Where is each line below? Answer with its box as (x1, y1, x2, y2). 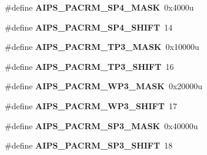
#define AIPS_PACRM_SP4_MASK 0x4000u (5, 1, 194, 13)
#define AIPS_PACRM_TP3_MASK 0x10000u (5, 41, 199, 53)
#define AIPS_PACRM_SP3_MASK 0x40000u (5, 119, 198, 132)
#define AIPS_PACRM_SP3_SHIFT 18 (5, 139, 173, 151)
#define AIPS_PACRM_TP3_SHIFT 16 (5, 60, 174, 72)
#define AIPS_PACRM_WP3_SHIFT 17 (5, 99, 177, 112)
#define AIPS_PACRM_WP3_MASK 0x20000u (5, 80, 203, 92)
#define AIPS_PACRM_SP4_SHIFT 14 (5, 21, 173, 33)
